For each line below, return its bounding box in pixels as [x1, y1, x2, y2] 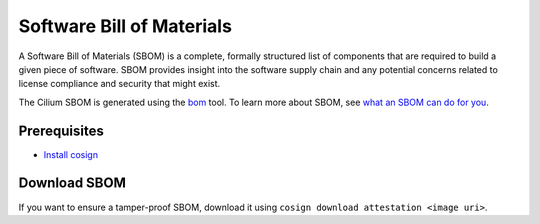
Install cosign [43, 148, 99, 160]
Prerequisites [18, 122, 104, 139]
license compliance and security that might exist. [18, 78, 221, 90]
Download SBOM [18, 175, 127, 192]
